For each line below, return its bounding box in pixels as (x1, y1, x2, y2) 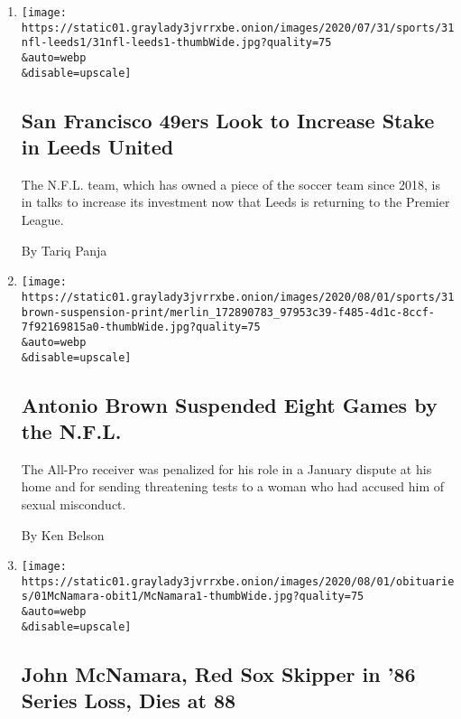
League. (21, 210, 64, 229)
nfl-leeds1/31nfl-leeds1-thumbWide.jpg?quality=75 (21, 36, 332, 50)
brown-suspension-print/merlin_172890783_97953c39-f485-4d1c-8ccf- (21, 305, 435, 319)
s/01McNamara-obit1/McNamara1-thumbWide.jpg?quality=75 (21, 590, 364, 603)
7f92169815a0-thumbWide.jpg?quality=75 (21, 321, 261, 334)
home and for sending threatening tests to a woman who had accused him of (21, 477, 444, 496)
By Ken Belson (21, 525, 105, 544)
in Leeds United (21, 133, 174, 161)
